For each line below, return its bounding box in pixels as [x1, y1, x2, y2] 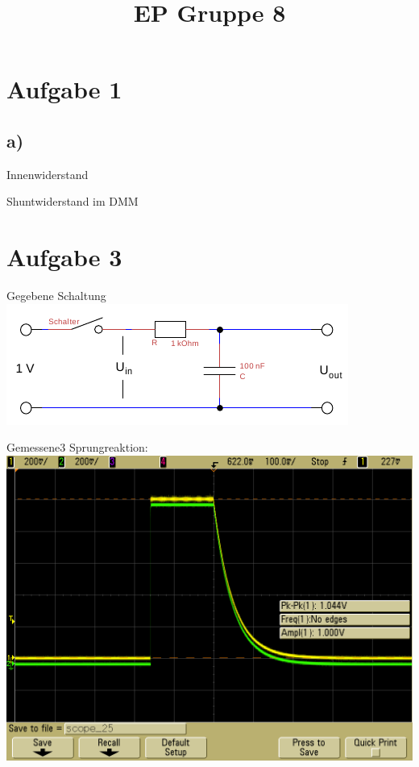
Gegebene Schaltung [6, 287, 106, 304]
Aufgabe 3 [6, 240, 122, 273]
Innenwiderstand [6, 165, 89, 182]
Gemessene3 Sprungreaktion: [6, 439, 148, 456]
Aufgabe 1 [6, 73, 122, 106]
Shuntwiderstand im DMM [6, 193, 139, 210]
